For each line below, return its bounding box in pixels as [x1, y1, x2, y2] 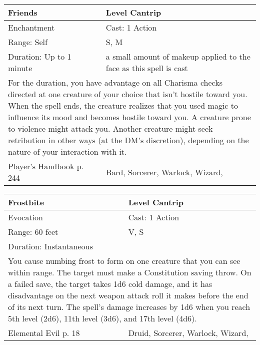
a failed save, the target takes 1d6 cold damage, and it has [8, 278, 212, 289]
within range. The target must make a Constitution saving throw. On [8, 266, 251, 278]
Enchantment [8, 22, 55, 33]
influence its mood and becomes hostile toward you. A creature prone [8, 111, 251, 123]
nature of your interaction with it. [8, 146, 127, 157]
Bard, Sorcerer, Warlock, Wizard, [105, 166, 223, 178]
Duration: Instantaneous [8, 240, 93, 252]
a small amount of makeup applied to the [105, 51, 250, 62]
